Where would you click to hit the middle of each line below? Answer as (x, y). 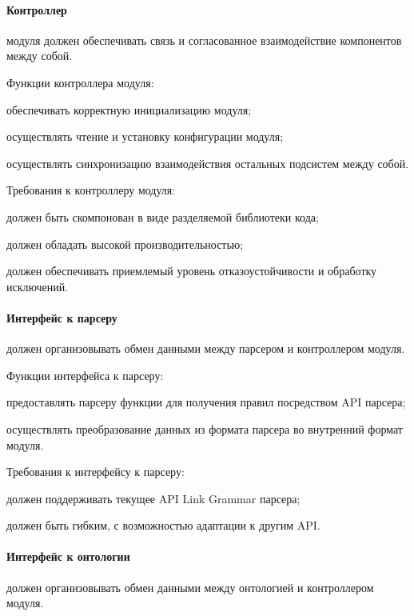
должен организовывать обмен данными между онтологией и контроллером (190, 587)
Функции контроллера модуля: (80, 82)
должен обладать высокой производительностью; (125, 244)
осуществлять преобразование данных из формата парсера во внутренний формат (205, 428)
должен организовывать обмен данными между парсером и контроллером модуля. (206, 348)
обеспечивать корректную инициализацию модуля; (129, 109)
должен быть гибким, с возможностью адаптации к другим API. (163, 525)
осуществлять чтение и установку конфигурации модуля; (145, 136)
